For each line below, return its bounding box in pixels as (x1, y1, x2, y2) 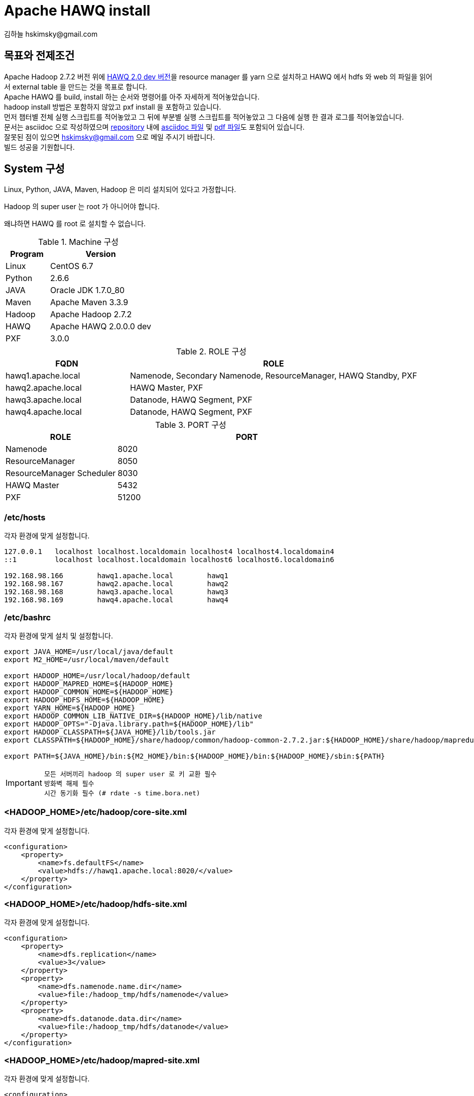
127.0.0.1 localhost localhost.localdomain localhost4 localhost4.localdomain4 (4, 547, 334, 556)
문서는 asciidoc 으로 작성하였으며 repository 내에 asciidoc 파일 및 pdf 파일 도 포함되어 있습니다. (4, 122, 305, 131)
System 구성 (4, 162, 65, 175)
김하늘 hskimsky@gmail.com (4, 29, 98, 38)
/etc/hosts (4, 512, 46, 522)
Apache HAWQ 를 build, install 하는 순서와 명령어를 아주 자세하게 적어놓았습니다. (4, 92, 260, 101)
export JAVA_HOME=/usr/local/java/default (4, 647, 174, 656)
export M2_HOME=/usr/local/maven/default (4, 655, 169, 664)
